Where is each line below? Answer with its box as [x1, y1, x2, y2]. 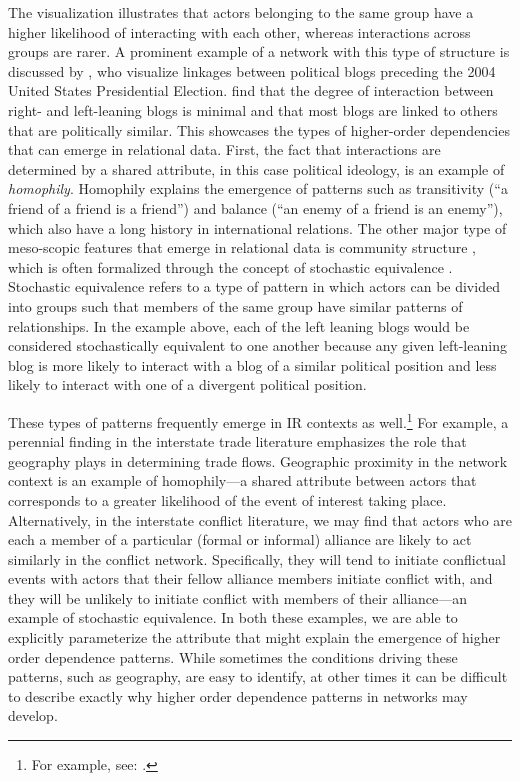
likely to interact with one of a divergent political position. [8, 374, 367, 395]
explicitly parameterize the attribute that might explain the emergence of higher [8, 627, 501, 648]
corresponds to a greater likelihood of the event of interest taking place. [8, 489, 447, 510]
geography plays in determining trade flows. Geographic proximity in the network [8, 450, 508, 471]
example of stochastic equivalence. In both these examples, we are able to [8, 607, 458, 628]
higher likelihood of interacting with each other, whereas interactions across [8, 21, 471, 42]
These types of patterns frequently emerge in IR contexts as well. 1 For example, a [8, 408, 509, 432]
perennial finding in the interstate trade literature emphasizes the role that [8, 431, 467, 452]
